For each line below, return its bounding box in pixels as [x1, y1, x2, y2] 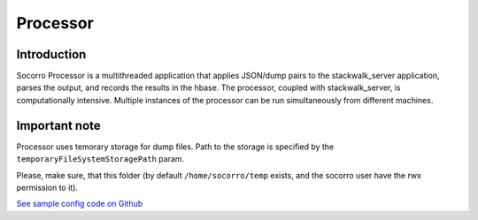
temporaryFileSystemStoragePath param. [16, 154, 185, 164]
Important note [16, 118, 101, 133]
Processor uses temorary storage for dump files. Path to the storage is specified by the [16, 141, 335, 152]
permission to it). [16, 182, 79, 193]
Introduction [16, 47, 87, 62]
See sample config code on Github [16, 199, 143, 209]
